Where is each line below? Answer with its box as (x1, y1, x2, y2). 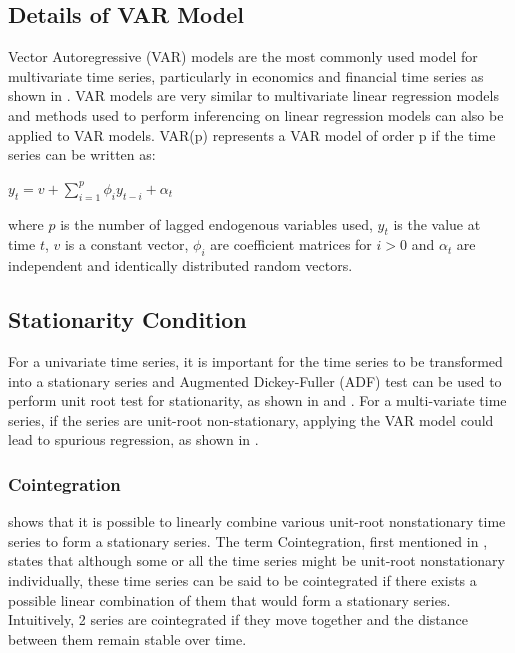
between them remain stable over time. (8, 628, 247, 649)
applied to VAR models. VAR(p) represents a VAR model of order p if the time (8, 124, 496, 145)
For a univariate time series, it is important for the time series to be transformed (8, 350, 503, 371)
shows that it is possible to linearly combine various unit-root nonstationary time (8, 511, 506, 532)
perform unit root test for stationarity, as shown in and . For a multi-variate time (8, 390, 507, 411)
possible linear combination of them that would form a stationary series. (8, 589, 451, 610)
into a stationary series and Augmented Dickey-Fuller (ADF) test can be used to (8, 370, 502, 391)
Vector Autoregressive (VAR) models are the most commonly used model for (8, 46, 478, 67)
